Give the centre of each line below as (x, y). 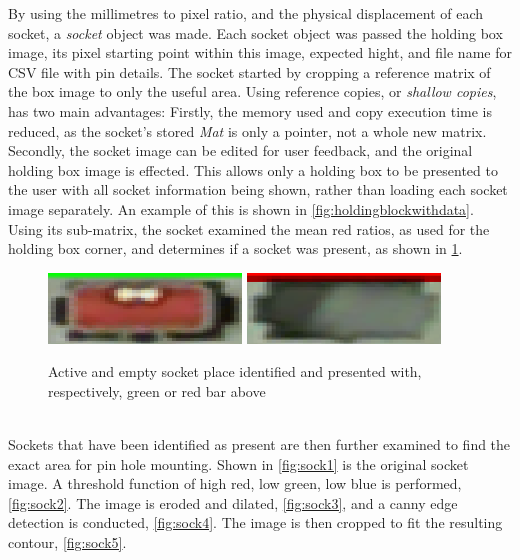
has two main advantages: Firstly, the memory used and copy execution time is (250, 110)
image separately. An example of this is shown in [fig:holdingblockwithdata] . (241, 208)
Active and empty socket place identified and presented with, (235, 371)
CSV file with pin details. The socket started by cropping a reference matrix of (249, 71)
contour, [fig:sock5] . (67, 542)
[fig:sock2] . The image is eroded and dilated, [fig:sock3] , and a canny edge (233, 502)
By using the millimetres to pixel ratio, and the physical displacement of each (246, 13)
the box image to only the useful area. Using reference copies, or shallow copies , (252, 91)
